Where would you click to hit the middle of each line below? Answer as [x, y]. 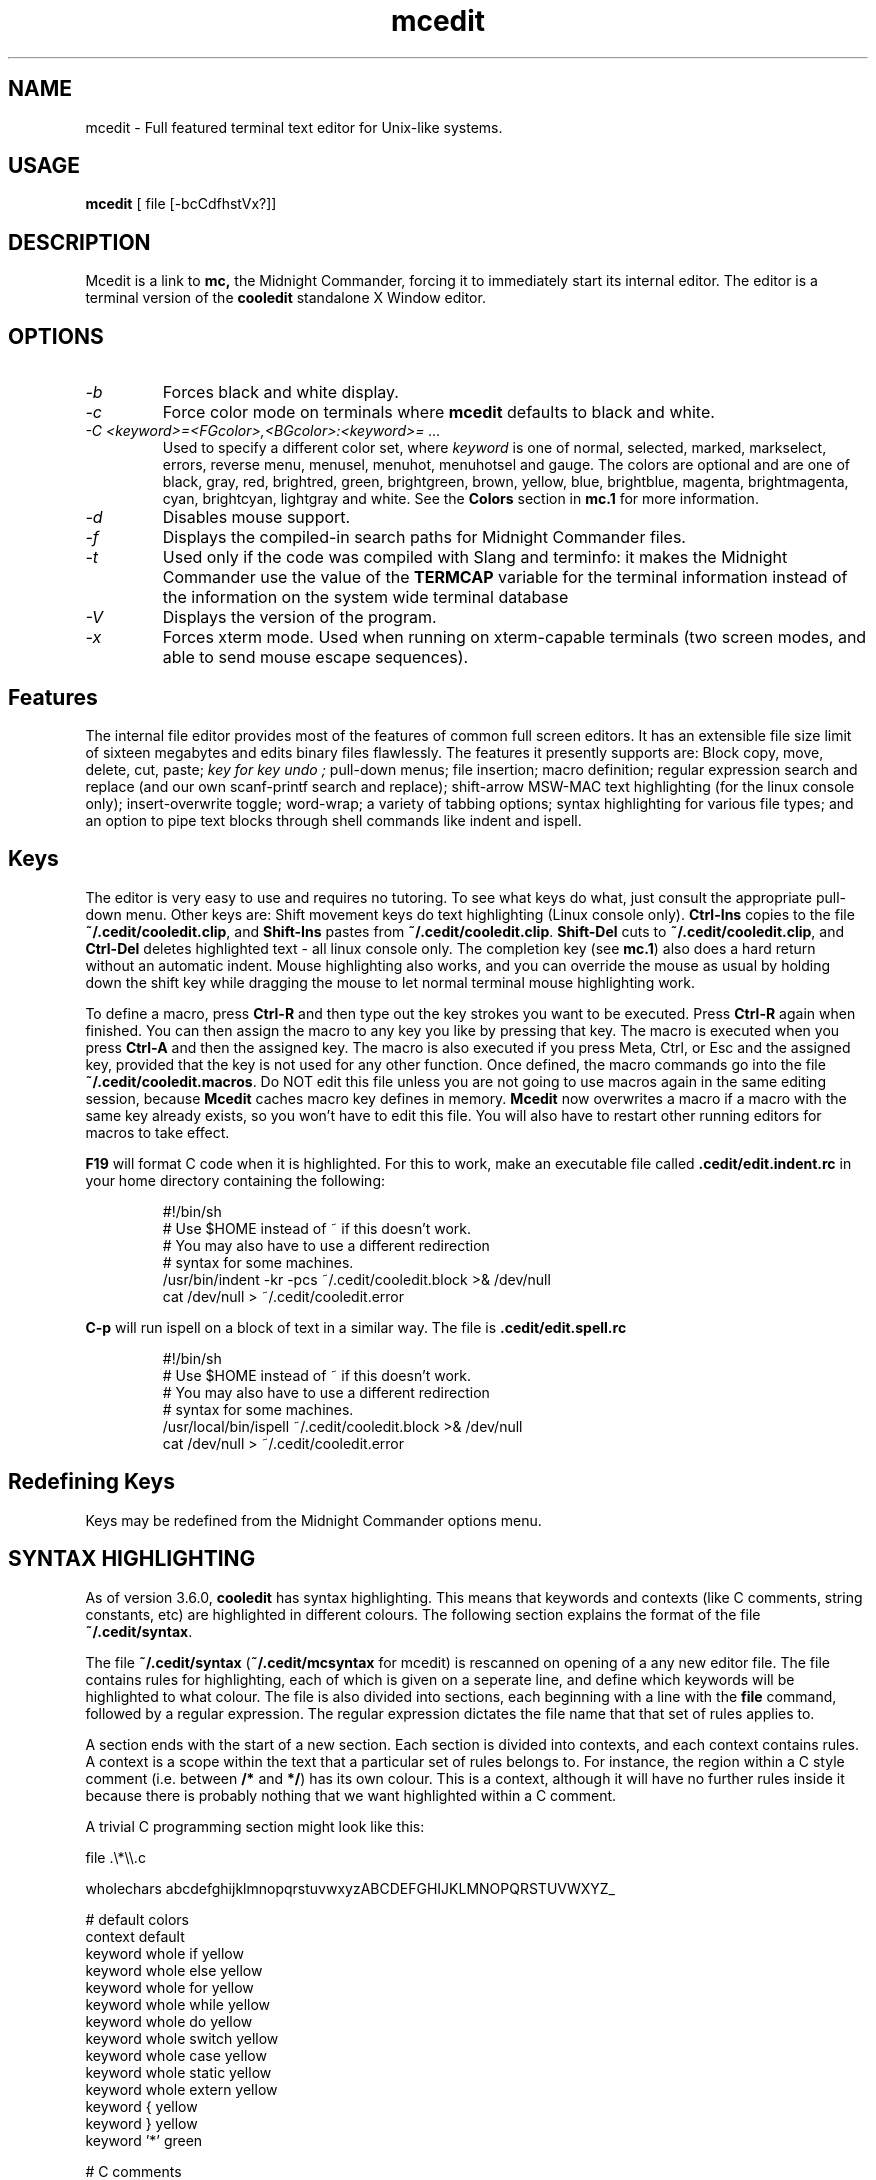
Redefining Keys [91, 1482]
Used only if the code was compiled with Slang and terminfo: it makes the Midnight [475, 557]
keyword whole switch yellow [182, 2038]
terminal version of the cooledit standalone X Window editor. [285, 298]
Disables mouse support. [256, 517]
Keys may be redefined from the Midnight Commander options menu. [313, 1520]
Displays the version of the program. [299, 617]
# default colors [137, 1919]
